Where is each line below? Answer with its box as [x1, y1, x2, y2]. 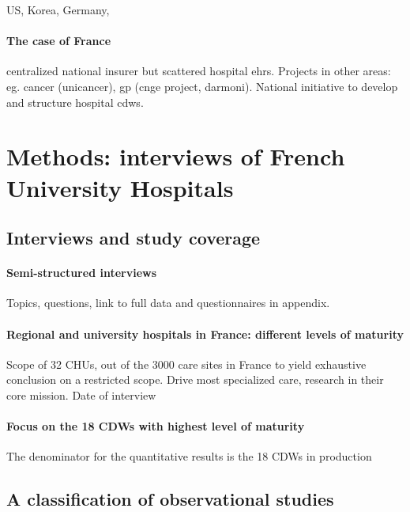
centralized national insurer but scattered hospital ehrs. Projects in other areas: [6, 63, 391, 79]
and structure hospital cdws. [6, 93, 144, 110]
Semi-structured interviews [6, 264, 157, 281]
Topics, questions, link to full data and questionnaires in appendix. [6, 294, 330, 311]
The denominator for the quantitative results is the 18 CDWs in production [6, 448, 372, 465]
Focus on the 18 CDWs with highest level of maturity [6, 418, 305, 434]
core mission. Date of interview [6, 386, 156, 403]
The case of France [6, 32, 111, 49]
